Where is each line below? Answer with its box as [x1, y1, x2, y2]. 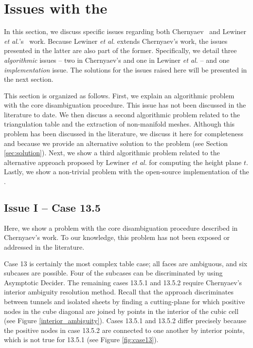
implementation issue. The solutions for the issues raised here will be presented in [4, 64, 247, 74]
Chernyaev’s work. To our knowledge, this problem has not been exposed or [4, 232, 230, 242]
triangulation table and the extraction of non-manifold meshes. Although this [4, 119, 235, 129]
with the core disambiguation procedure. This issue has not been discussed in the [4, 100, 246, 110]
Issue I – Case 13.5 [4, 200, 101, 215]
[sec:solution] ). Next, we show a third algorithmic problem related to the [4, 147, 220, 158]
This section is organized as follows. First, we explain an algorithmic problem [4, 90, 235, 100]
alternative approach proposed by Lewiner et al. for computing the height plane [4, 157, 242, 167]
